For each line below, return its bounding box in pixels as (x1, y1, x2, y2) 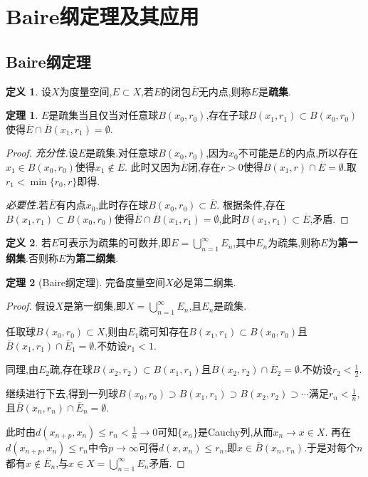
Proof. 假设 (6, 298, 56, 313)
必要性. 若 (6, 197, 49, 212)
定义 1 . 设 (6, 83, 51, 98)
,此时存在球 (95, 197, 149, 212)
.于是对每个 (304, 439, 357, 454)
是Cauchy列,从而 (197, 424, 273, 439)
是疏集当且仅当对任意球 (48, 108, 159, 122)
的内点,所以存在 (285, 145, 359, 160)
